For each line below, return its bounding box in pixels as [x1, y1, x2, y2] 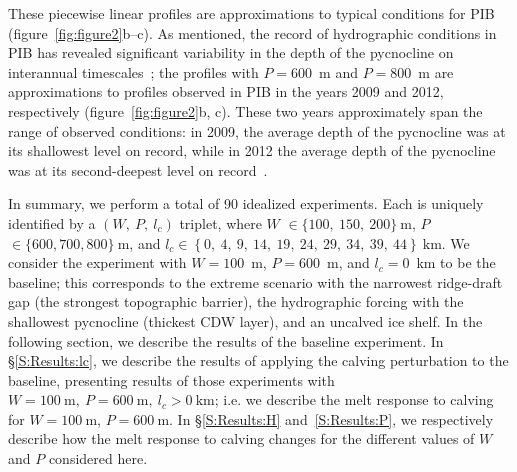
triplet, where [179, 212, 262, 233]
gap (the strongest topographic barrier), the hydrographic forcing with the [8, 291, 464, 312]
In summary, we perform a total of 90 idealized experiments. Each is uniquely [8, 193, 484, 214]
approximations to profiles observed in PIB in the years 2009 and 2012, [8, 81, 444, 102]
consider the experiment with [8, 252, 187, 273]
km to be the [416, 252, 496, 273]
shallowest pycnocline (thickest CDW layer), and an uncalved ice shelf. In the [8, 310, 483, 331]
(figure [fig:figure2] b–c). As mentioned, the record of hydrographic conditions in [8, 22, 497, 43]
